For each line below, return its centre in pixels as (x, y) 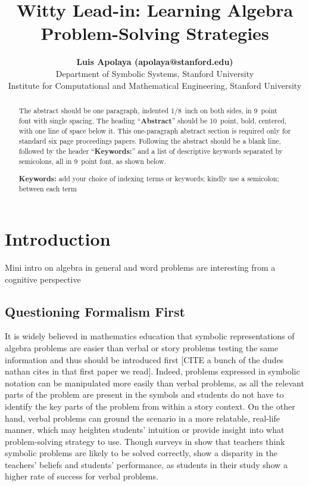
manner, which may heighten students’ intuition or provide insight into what (145, 430)
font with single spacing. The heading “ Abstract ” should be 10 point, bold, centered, (153, 120)
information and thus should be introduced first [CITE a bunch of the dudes (144, 359)
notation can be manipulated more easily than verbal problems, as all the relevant (154, 383)
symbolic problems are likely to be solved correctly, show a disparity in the (141, 453)
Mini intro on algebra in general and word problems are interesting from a (140, 267)
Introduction (58, 239)
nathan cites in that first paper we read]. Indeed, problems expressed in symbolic (152, 371)
